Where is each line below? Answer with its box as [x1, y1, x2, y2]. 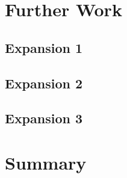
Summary [5, 150, 87, 174]
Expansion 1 [5, 38, 83, 57]
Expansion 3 [5, 109, 83, 127]
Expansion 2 [5, 73, 83, 92]
